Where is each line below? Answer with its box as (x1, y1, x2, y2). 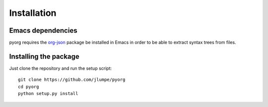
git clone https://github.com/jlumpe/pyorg (18, 77, 126, 83)
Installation (9, 7, 57, 18)
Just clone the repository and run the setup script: (9, 65, 112, 71)
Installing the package (9, 52, 79, 60)
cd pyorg (18, 84, 39, 89)
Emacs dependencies (9, 26, 77, 35)
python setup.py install (18, 91, 78, 97)
